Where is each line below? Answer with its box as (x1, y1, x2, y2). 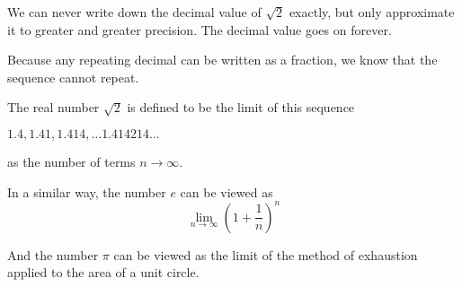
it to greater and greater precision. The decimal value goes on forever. (7, 20, 392, 39)
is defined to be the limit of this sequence (127, 98, 355, 117)
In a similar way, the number (7, 182, 166, 201)
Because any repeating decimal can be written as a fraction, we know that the (7, 50, 438, 69)
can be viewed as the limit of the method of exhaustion (113, 245, 418, 264)
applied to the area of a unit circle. (7, 263, 200, 282)
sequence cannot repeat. (7, 67, 139, 86)
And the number (7, 245, 99, 264)
